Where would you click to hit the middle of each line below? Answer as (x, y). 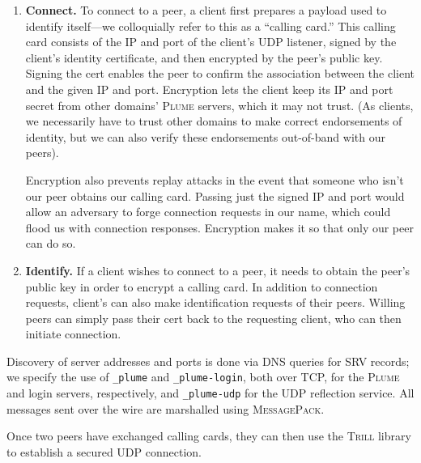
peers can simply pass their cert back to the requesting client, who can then (213, 318)
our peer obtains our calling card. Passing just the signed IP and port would (215, 195)
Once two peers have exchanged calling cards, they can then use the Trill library (209, 436)
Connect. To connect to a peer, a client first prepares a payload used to (206, 10)
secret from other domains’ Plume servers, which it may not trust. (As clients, (219, 105)
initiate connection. (73, 334)
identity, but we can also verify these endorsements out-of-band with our (205, 136)
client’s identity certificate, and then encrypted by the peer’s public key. (204, 57)
